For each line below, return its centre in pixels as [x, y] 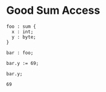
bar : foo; [20, 53]
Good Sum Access [53, 11]
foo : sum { [21, 26]
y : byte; [24, 37]
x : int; [23, 32]
